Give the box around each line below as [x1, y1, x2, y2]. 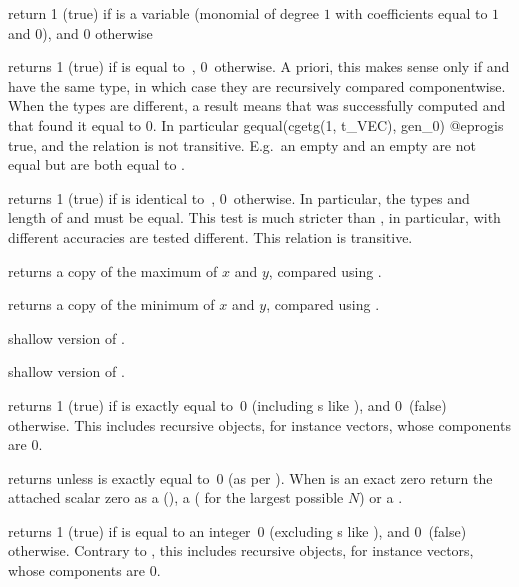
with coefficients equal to [335, 3, 488, 23]
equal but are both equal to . [8, 154, 186, 175]
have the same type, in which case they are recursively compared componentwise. [8, 75, 506, 96]
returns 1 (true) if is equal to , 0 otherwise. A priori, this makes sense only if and [8, 56, 510, 77]
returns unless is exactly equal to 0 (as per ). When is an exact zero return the [8, 467, 493, 488]
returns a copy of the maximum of [8, 260, 218, 281]
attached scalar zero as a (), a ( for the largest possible [8, 487, 344, 508]
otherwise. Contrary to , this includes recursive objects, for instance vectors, [8, 540, 474, 561]
